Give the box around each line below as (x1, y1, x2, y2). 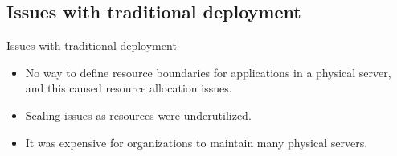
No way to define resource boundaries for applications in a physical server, (25, 64, 391, 80)
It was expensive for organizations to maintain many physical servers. (25, 133, 368, 150)
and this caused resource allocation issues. (25, 80, 232, 96)
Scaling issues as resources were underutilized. (25, 106, 252, 123)
